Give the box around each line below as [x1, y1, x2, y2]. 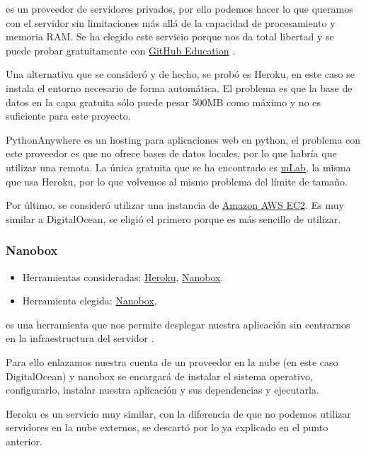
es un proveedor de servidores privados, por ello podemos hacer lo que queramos [6, 1, 353, 16]
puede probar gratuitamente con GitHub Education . [6, 42, 236, 57]
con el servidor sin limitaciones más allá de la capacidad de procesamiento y [6, 15, 336, 30]
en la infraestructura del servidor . [6, 331, 154, 346]
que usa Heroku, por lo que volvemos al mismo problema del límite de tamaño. [6, 173, 348, 188]
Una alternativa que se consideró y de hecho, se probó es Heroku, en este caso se [6, 67, 355, 81]
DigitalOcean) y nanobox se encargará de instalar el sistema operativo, [6, 368, 313, 383]
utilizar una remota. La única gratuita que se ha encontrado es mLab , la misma [6, 159, 351, 174]
